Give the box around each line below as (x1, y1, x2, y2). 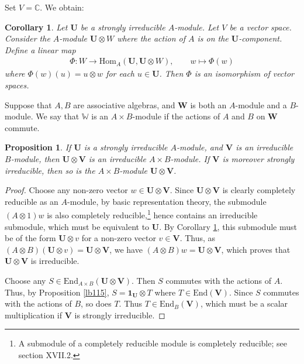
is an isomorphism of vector (194, 67, 295, 80)
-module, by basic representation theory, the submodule (67, 195, 267, 207)
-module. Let (174, 20, 219, 33)
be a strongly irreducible (80, 20, 165, 33)
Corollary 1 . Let (5, 20, 68, 33)
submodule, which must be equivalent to (5, 220, 150, 232)
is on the (197, 32, 229, 44)
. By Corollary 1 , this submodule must (159, 220, 297, 232)
